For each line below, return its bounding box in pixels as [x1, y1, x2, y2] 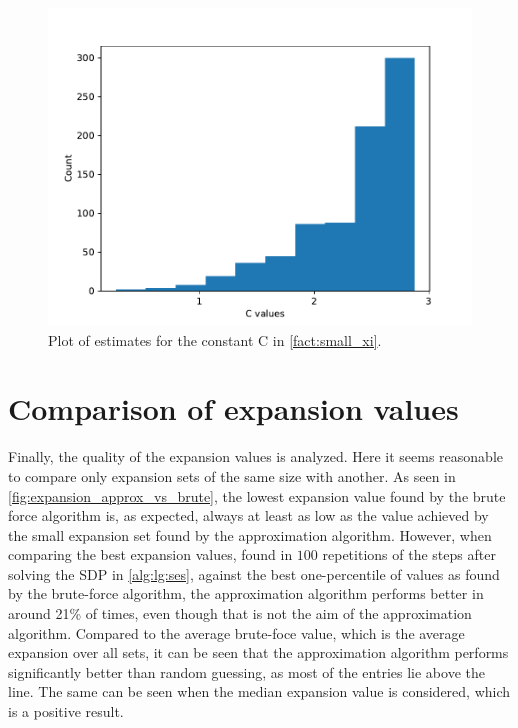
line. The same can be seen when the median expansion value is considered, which [8, 681, 511, 702]
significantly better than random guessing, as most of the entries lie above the [8, 661, 485, 682]
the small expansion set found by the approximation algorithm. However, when [8, 524, 492, 545]
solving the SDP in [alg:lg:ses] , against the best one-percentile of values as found [8, 563, 500, 584]
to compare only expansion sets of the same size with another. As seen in [8, 465, 456, 486]
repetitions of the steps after [322, 544, 496, 565]
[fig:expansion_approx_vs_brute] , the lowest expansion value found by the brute [8, 485, 506, 506]
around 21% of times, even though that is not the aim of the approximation [8, 603, 472, 624]
